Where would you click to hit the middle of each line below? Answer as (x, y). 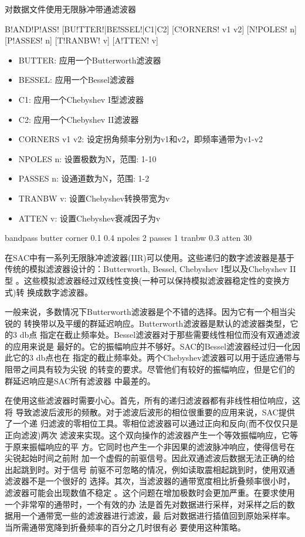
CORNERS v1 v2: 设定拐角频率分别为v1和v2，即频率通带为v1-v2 (141, 139)
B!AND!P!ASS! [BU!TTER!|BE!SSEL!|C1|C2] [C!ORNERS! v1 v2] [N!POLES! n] (151, 28)
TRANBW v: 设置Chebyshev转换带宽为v (94, 198)
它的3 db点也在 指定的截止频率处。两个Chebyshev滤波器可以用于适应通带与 (156, 358)
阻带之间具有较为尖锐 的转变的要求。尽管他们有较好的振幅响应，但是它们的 (150, 369)
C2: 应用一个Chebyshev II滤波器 (79, 119)
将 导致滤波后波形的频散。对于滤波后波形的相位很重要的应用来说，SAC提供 (150, 412)
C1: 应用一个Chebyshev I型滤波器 (81, 99)
